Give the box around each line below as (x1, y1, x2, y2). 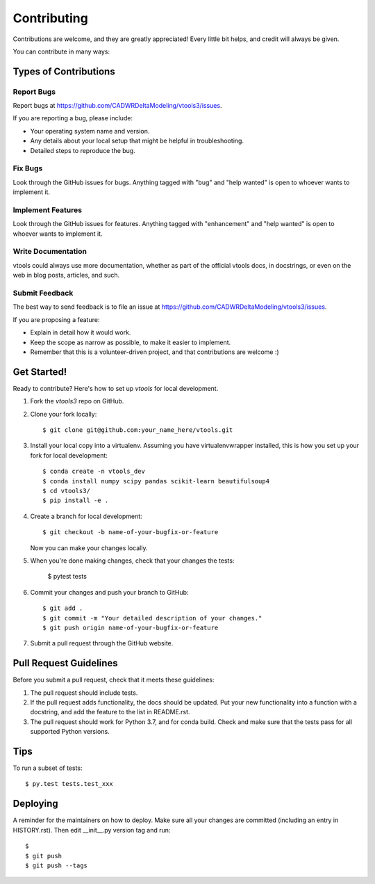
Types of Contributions (12, 65, 115, 77)
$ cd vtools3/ (42, 487, 90, 495)
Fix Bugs (12, 163, 43, 173)
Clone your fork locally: (30, 410, 97, 418)
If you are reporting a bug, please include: (12, 114, 133, 122)
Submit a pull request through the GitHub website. (30, 639, 174, 648)
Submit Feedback (12, 289, 74, 298)
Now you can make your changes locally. (30, 543, 148, 552)
